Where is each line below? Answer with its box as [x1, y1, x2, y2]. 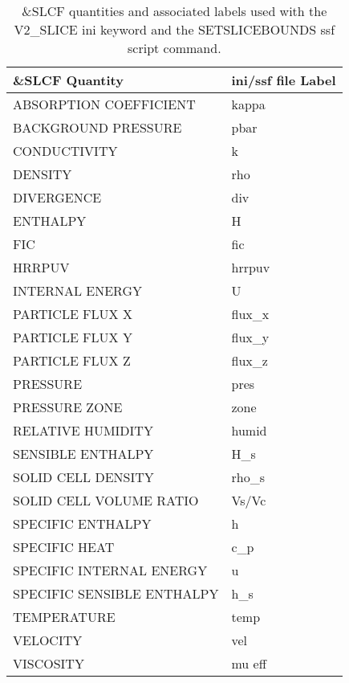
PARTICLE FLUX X [13, 305, 132, 323]
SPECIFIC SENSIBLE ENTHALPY [13, 584, 219, 603]
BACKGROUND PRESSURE [13, 118, 182, 137]
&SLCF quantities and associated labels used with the [22, 2, 327, 20]
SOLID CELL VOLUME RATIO [13, 491, 199, 509]
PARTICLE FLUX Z [13, 351, 131, 370]
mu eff [231, 654, 267, 673]
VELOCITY [13, 631, 83, 649]
